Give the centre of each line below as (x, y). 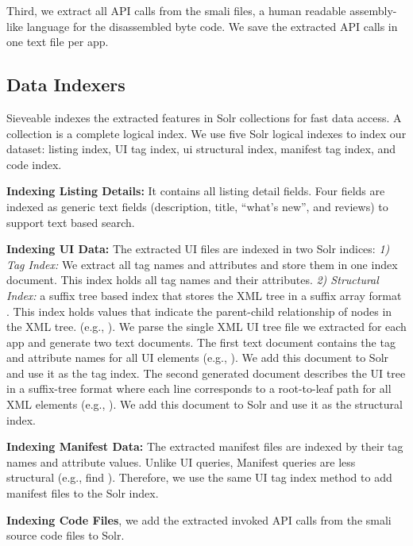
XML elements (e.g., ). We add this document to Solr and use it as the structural (205, 404)
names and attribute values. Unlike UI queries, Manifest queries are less (181, 461)
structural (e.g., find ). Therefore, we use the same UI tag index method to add (199, 477)
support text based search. (71, 222)
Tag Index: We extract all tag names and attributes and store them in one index (202, 264)
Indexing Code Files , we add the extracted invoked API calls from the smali (199, 519)
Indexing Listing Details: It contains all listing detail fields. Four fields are (196, 191)
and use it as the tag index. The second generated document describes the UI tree (206, 373)
